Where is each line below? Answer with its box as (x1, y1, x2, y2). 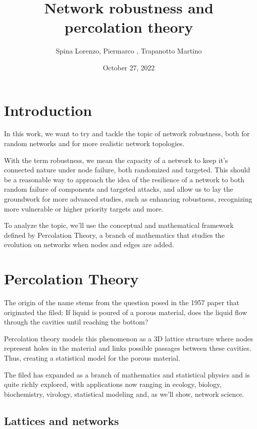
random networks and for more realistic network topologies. (4, 138, 185, 149)
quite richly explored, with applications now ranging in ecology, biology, (4, 379, 222, 389)
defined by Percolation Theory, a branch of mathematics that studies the (4, 229, 225, 240)
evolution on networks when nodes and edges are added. (4, 239, 174, 250)
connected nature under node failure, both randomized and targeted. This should (4, 164, 251, 175)
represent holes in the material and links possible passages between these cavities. (4, 343, 252, 353)
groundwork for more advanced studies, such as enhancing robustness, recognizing (4, 194, 253, 204)
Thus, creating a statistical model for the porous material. (4, 353, 180, 363)
